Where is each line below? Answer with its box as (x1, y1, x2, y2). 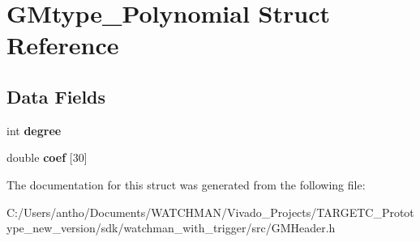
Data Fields (6, 83, 106, 108)
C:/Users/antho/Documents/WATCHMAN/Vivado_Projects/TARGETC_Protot (6, 203, 414, 220)
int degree (6, 121, 62, 138)
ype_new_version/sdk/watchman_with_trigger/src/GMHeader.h (6, 219, 336, 236)
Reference (6, 28, 119, 62)
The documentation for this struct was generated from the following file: (6, 176, 366, 193)
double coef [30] (6, 149, 88, 166)
